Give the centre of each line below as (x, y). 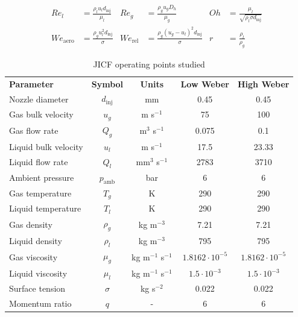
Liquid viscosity (38, 273)
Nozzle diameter (39, 99)
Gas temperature (40, 193)
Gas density (31, 224)
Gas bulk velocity (41, 114)
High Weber (263, 83)
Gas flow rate (34, 130)
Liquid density (36, 240)
